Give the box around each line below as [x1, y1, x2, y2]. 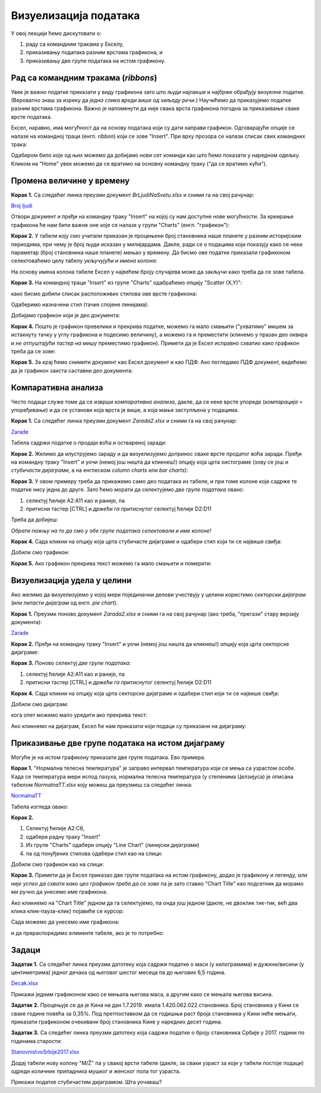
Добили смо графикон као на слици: [11, 861, 104, 868]
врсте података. [11, 113, 52, 120]
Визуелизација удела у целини [11, 575, 132, 585]
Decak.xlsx [11, 979, 39, 987]
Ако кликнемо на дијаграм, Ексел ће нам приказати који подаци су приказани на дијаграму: [11, 722, 247, 729]
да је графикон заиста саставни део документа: [11, 367, 133, 374]
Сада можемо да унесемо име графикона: [11, 918, 120, 925]
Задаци [11, 945, 41, 955]
